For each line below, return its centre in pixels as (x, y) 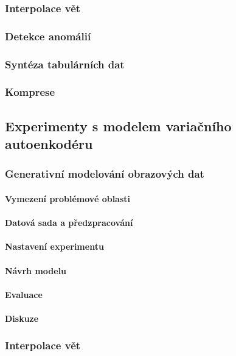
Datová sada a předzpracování (69, 223)
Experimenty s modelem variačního (118, 125)
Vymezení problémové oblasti (68, 198)
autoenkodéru (49, 144)
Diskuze (22, 318)
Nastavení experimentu (54, 246)
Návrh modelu (36, 270)
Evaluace (24, 294)
